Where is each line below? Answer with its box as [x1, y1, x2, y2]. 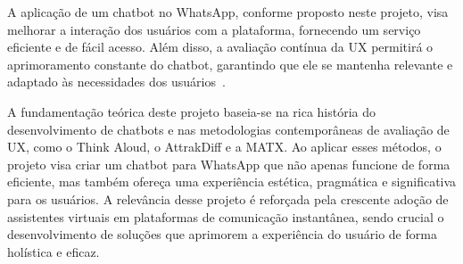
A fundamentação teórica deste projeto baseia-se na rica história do [7, 102, 376, 120]
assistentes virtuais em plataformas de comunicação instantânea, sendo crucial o [7, 207, 444, 226]
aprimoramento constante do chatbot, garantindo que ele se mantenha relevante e [7, 54, 453, 73]
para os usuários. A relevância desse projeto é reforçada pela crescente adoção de [7, 189, 449, 208]
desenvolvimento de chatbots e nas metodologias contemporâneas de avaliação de [7, 120, 450, 138]
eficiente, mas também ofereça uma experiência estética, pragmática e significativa [7, 172, 457, 191]
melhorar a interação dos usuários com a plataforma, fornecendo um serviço [7, 20, 421, 38]
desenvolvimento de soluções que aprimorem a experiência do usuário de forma [7, 225, 437, 243]
